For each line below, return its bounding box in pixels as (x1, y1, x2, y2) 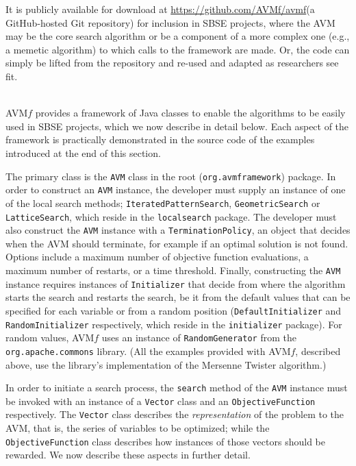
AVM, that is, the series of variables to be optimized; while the (5, 421, 270, 435)
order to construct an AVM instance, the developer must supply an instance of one (5, 182, 346, 197)
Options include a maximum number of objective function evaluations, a (5, 249, 309, 264)
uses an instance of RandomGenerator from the (101, 330, 296, 345)
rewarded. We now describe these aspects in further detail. (5, 447, 251, 462)
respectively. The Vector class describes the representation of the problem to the (5, 407, 344, 421)
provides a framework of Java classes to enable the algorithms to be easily (35, 106, 346, 120)
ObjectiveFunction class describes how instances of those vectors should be (5, 434, 325, 448)
